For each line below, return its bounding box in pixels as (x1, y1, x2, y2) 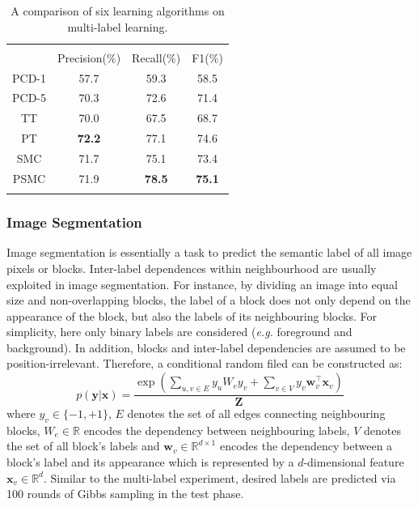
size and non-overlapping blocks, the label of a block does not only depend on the (6, 292, 411, 309)
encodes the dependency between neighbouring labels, (83, 421, 350, 438)
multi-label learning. (67, 18, 168, 35)
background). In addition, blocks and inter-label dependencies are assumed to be (6, 339, 406, 356)
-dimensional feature (303, 454, 404, 471)
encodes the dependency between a (219, 437, 393, 454)
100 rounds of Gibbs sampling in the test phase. (6, 485, 244, 502)
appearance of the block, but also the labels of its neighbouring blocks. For (6, 307, 377, 324)
